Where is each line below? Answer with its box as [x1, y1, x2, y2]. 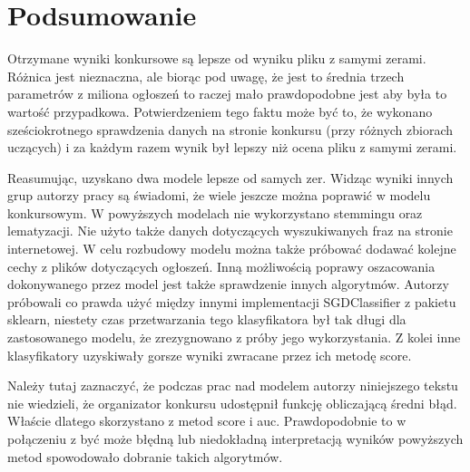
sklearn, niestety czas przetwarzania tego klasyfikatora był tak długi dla [7, 310, 406, 329]
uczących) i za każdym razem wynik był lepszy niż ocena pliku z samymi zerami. [7, 138, 457, 157]
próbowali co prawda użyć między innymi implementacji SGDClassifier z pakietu [7, 292, 456, 311]
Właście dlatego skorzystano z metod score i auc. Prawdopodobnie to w [7, 411, 406, 430]
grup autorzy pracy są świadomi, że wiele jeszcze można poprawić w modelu [7, 186, 431, 205]
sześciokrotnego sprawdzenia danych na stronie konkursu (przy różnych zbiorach [7, 120, 454, 139]
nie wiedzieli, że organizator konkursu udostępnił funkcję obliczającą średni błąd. [7, 393, 457, 412]
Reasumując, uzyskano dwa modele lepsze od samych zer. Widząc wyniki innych [7, 168, 454, 187]
